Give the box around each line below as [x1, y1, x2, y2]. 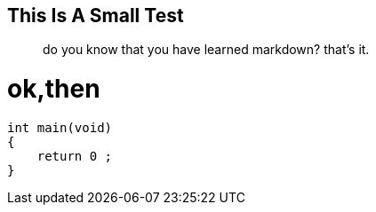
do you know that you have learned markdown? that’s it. [43, 42, 370, 58]
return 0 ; [36, 148, 113, 163]
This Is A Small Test [7, 4, 184, 27]
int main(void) [7, 120, 113, 135]
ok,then [7, 74, 100, 105]
